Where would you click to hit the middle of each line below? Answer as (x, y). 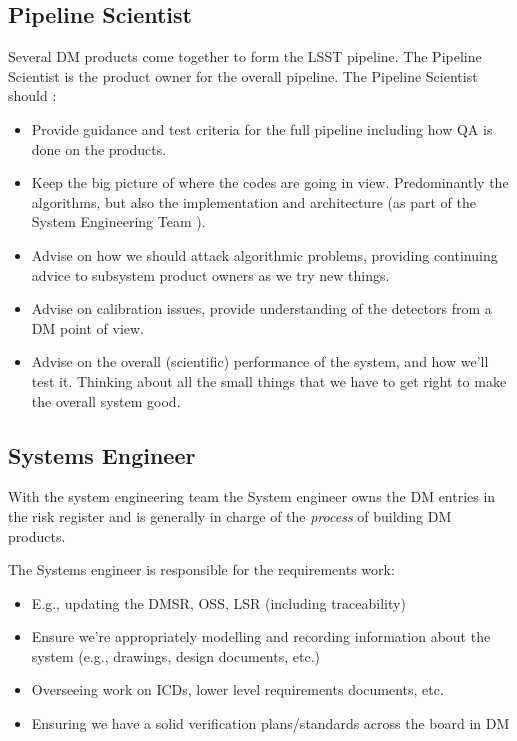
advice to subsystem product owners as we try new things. (210, 274)
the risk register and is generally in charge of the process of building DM (230, 515)
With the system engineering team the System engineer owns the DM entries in (252, 496)
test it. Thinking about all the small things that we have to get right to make (269, 380)
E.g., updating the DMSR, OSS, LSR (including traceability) (218, 602)
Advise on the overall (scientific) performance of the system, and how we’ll (260, 361)
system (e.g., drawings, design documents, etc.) (175, 655)
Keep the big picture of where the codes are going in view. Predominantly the (270, 182)
